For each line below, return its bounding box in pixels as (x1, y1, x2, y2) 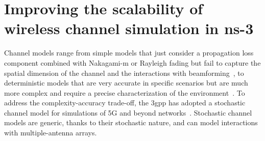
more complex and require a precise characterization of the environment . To (4, 87, 245, 98)
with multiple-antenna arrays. (4, 127, 97, 138)
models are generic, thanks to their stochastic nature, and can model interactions (4, 117, 258, 128)
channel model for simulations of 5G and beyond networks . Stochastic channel (4, 107, 252, 118)
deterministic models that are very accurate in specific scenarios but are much (4, 77, 248, 88)
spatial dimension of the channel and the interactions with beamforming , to (4, 67, 244, 78)
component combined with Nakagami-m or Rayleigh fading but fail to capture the (4, 57, 261, 68)
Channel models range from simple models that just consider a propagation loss (4, 47, 254, 58)
